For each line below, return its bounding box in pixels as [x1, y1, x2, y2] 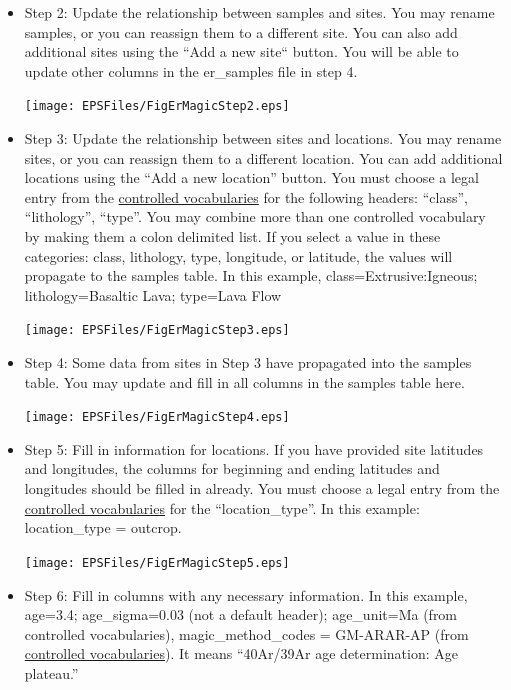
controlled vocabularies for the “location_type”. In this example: [24, 497, 420, 518]
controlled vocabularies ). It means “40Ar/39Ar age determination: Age [24, 643, 458, 664]
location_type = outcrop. [24, 517, 182, 538]
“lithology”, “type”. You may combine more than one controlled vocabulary [24, 206, 486, 227]
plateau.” [24, 662, 79, 683]
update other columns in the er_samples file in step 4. [24, 60, 358, 81]
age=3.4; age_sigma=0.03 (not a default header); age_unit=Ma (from [24, 604, 458, 625]
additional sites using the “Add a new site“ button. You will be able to [24, 41, 459, 62]
